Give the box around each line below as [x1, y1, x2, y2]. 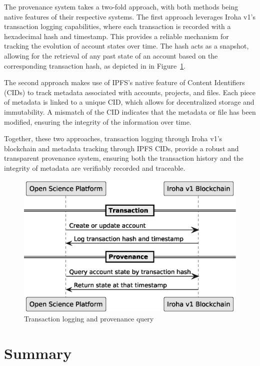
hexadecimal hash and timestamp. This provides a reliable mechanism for [4, 31, 229, 41]
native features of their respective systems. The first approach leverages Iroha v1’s [4, 11, 255, 22]
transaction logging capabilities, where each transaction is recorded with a [4, 21, 231, 32]
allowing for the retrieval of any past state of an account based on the [4, 50, 218, 61]
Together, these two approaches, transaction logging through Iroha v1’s [4, 133, 222, 144]
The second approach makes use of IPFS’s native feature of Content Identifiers [4, 77, 245, 88]
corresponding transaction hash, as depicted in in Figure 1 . [4, 60, 186, 71]
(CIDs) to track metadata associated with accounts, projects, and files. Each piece [4, 87, 255, 97]
